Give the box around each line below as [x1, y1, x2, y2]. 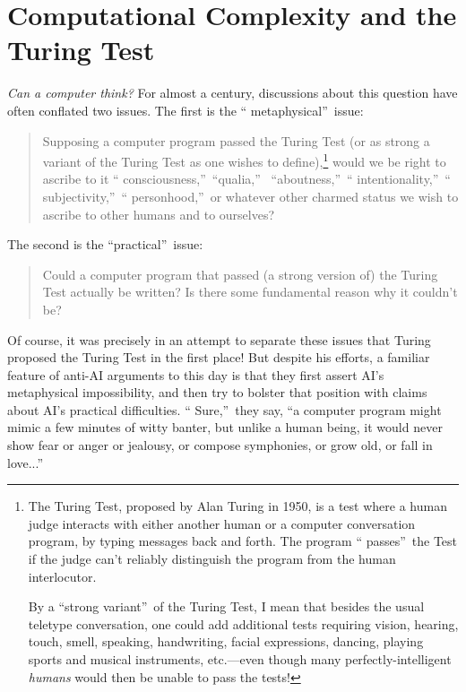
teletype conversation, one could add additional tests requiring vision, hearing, [28, 614, 459, 633]
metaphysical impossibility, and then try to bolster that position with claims [7, 383, 427, 402]
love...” [7, 453, 44, 471]
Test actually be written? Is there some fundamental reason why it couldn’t [42, 282, 458, 301]
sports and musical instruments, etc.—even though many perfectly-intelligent [28, 650, 452, 668]
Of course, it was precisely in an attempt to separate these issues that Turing [7, 330, 431, 349]
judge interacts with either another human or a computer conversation [28, 514, 416, 532]
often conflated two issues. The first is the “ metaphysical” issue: [7, 100, 364, 119]
